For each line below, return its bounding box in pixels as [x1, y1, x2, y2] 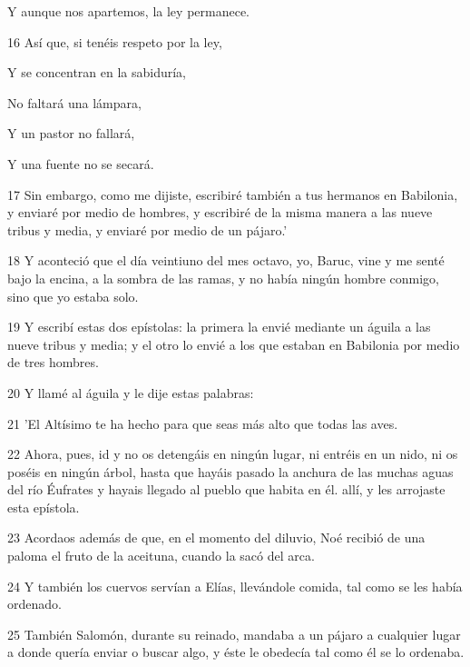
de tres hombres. [7, 353, 99, 372]
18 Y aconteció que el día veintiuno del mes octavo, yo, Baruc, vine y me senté [7, 251, 445, 270]
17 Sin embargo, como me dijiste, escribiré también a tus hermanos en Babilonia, [7, 184, 458, 204]
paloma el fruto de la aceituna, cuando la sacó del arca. [7, 546, 315, 565]
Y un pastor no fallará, [7, 124, 135, 143]
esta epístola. [7, 497, 80, 516]
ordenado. [7, 594, 62, 613]
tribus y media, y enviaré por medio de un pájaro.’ [7, 220, 288, 239]
